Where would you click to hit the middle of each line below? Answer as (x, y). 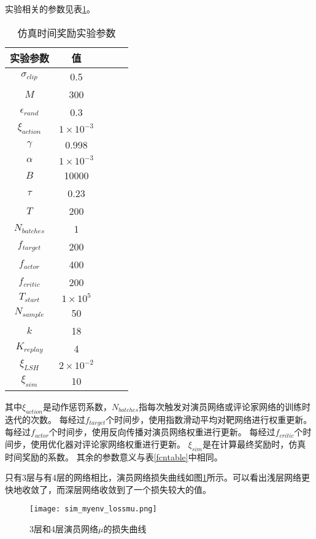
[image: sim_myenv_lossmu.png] (93, 509)
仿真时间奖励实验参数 (67, 33)
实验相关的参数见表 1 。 (50, 9)
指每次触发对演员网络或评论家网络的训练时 (225, 406)
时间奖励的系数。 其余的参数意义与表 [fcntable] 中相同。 (114, 456)
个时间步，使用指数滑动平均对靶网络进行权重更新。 (209, 419)
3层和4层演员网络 (64, 529)
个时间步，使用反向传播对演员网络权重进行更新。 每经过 (162, 432)
